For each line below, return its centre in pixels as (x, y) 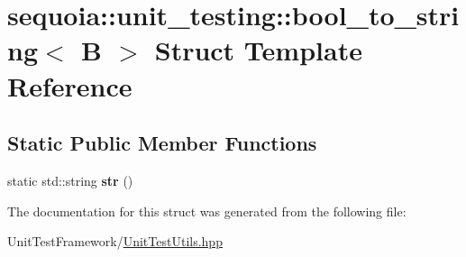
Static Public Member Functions (162, 143)
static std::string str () (70, 180)
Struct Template (258, 50)
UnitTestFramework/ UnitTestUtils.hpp (115, 241)
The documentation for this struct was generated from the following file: (207, 211)
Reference (70, 85)
